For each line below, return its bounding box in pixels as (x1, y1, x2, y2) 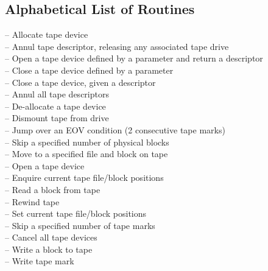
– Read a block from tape (5, 183, 100, 195)
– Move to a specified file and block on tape (5, 147, 168, 160)
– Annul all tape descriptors (5, 88, 109, 100)
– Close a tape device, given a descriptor (5, 76, 156, 88)
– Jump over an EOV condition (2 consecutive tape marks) (5, 123, 225, 136)
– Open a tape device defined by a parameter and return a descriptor (5, 52, 263, 65)
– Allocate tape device (5, 28, 88, 41)
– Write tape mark (5, 255, 74, 267)
